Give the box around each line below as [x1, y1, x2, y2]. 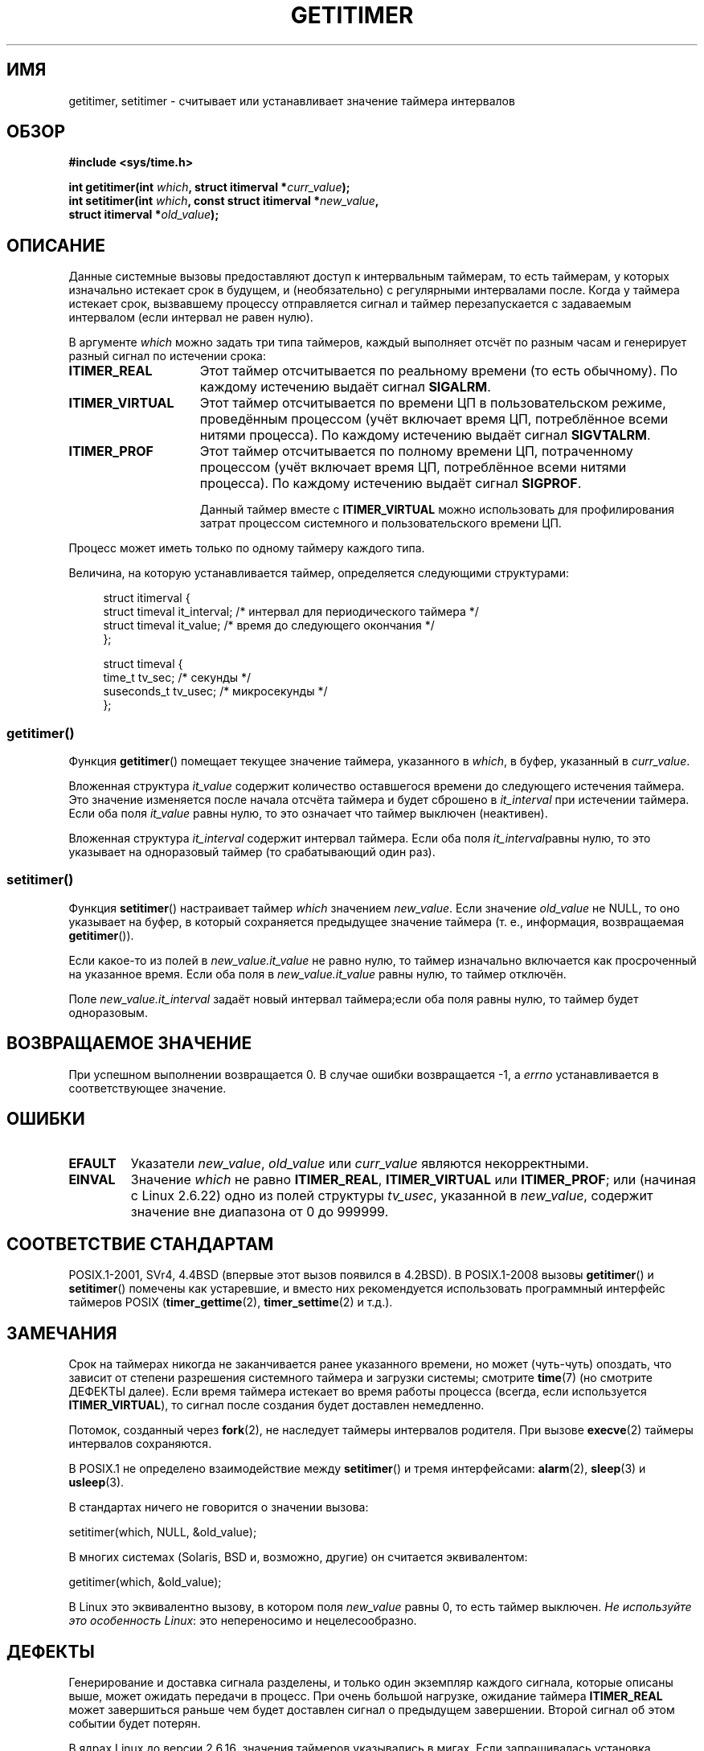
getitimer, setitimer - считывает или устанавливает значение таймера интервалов [68, 93, 515, 108]
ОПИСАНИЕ [6, 235, 105, 256]
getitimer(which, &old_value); [68, 1575, 222, 1589]
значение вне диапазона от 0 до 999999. [130, 1204, 389, 1220]
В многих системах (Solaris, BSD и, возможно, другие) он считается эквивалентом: [68, 1550, 528, 1564]
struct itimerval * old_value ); [68, 207, 219, 222]
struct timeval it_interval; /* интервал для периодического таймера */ [103, 605, 479, 619]
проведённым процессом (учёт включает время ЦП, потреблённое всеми [199, 411, 669, 428]
